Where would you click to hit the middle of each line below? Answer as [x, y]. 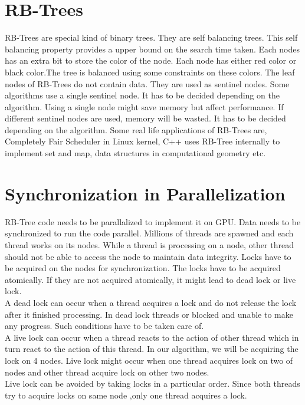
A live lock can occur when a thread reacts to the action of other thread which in [152, 337]
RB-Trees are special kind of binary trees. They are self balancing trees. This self [151, 37]
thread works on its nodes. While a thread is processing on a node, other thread [149, 244]
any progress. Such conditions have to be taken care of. [104, 326]
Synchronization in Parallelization [145, 193]
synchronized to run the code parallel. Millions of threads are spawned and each [149, 233]
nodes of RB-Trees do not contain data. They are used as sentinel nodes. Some [147, 83]
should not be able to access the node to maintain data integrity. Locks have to [148, 256]
